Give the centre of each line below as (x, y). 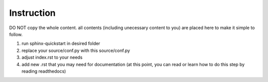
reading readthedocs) (44, 71)
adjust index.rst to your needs (52, 57)
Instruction (32, 13)
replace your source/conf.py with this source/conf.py (76, 50)
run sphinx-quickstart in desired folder (61, 43)
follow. (16, 34)
